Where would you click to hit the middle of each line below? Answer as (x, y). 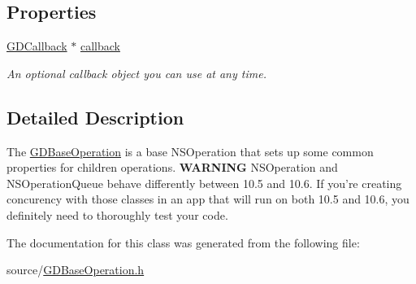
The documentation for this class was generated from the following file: (183, 242)
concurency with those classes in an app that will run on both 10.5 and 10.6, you (208, 199)
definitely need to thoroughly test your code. (117, 214)
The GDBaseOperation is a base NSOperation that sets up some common (190, 151)
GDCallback (37, 46)
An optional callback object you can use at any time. (136, 73)
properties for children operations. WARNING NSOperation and (172, 167)
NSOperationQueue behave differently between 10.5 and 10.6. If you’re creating (204, 183)
